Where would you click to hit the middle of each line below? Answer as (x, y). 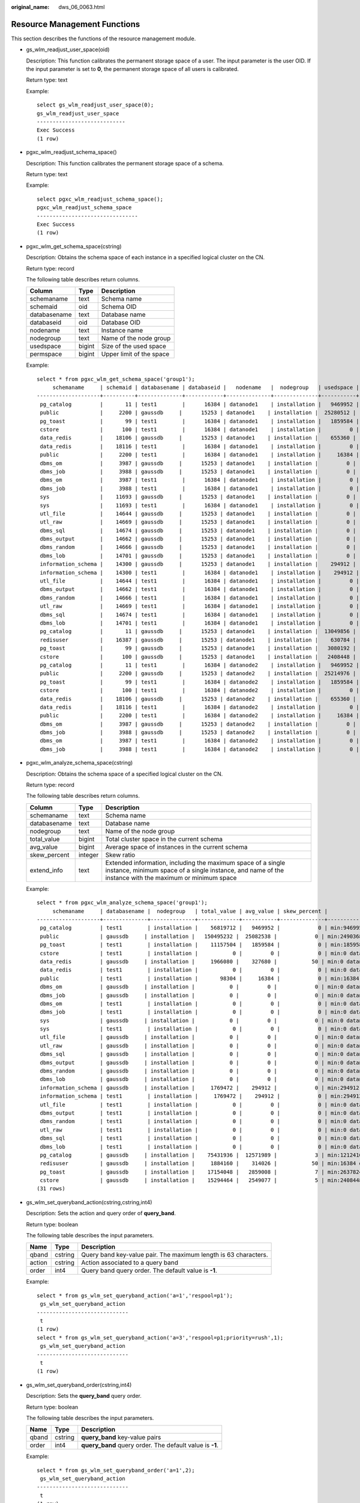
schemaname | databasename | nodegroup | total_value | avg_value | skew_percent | (190, 911)
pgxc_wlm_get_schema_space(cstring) (74, 246)
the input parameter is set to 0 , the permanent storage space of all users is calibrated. (133, 69)
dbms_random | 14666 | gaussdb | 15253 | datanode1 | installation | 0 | (198, 547)
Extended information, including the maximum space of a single (195, 863)
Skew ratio (120, 855)
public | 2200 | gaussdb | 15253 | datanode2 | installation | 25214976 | (198, 674)
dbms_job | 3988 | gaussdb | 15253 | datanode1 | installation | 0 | (198, 471)
